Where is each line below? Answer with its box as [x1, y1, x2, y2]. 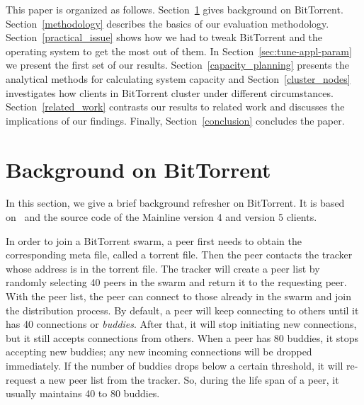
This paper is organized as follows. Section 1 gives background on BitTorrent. [6, 2, 343, 16]
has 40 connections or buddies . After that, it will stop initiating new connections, [6, 316, 357, 331]
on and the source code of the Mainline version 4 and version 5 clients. [6, 210, 317, 224]
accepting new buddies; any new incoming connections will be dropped [6, 344, 312, 359]
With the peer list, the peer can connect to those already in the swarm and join [6, 289, 352, 304]
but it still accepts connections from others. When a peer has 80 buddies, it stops [6, 330, 359, 345]
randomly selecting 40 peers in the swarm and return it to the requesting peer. [6, 275, 347, 290]
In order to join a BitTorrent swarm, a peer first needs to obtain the [6, 233, 302, 248]
